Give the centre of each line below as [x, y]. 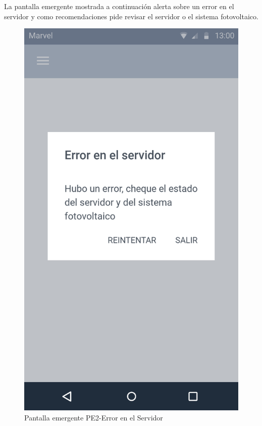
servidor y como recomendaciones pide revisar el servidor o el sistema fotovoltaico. [131, 16]
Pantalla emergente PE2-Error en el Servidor [94, 417]
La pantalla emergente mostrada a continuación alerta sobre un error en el [119, 6]
